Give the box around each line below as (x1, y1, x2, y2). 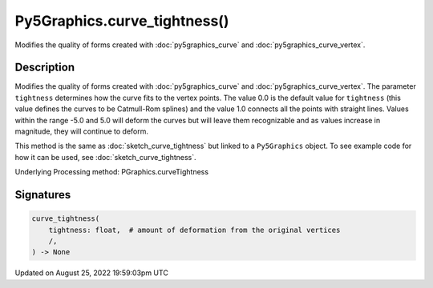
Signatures (14, 188, 71, 202)
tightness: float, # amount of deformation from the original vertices (48, 225, 341, 234)
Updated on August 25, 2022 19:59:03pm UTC (14, 268, 168, 278)
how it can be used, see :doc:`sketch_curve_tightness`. (14, 152, 196, 162)
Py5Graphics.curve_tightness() (14, 12, 229, 30)
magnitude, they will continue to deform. (14, 126, 148, 136)
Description (14, 61, 75, 74)
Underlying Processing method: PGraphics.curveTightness (14, 167, 208, 177)
